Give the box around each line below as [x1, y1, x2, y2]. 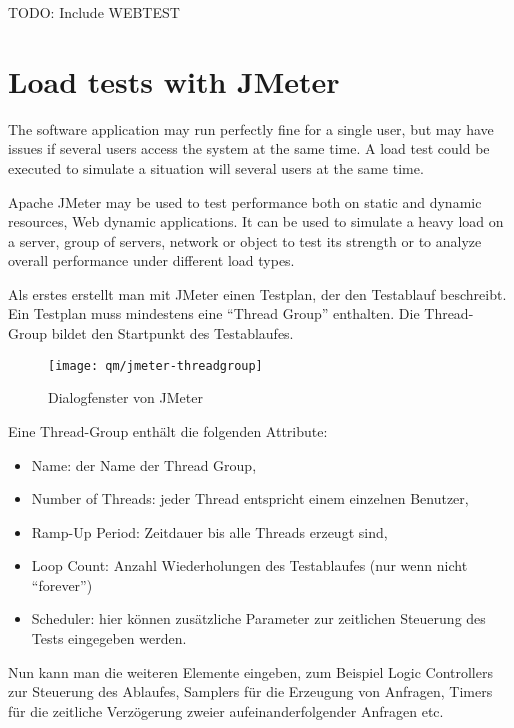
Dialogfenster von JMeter [48, 387, 203, 408]
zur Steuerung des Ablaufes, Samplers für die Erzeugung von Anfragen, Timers [8, 681, 493, 702]
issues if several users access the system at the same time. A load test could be [8, 138, 490, 159]
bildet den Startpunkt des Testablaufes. [51, 323, 294, 344]
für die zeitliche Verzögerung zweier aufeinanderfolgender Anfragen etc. [8, 700, 444, 721]
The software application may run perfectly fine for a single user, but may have [8, 118, 494, 139]
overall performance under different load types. [8, 250, 295, 271]
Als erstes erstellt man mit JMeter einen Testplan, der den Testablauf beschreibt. [8, 283, 507, 304]
